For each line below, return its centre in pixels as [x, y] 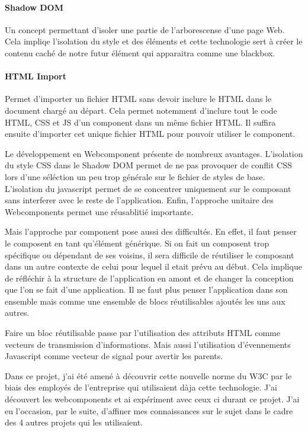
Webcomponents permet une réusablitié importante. [99, 211]
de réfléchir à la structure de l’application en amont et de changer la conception [149, 278]
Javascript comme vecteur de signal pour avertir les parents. [114, 356]
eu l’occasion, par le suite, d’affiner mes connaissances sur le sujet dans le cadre [149, 410]
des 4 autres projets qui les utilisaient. [74, 422]
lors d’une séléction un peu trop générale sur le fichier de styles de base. [135, 176]
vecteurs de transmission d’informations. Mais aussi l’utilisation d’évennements [148, 344]
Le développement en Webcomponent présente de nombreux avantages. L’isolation [154, 153]
